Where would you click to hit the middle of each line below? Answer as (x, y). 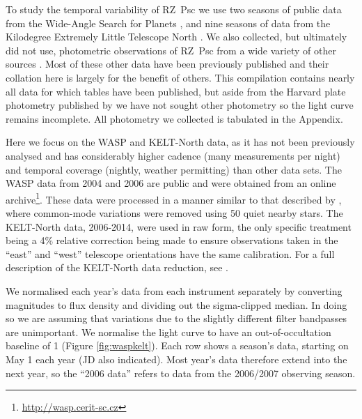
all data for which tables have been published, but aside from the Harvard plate (176, 91)
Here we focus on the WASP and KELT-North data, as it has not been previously (180, 142)
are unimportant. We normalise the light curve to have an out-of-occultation (168, 332)
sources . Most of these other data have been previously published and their (167, 64)
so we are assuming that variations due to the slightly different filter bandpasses (176, 318)
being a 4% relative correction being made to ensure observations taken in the (172, 240)
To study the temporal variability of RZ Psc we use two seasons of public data (174, 9)
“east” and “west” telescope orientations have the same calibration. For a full (170, 253)
